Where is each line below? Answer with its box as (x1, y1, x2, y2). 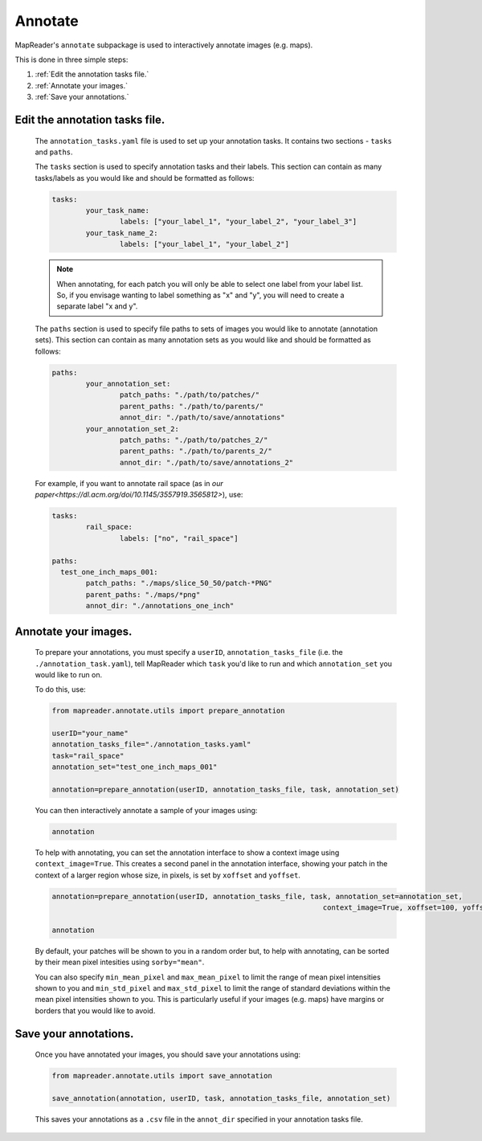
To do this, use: (35, 685, 86, 694)
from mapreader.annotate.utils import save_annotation (51, 1071, 272, 1081)
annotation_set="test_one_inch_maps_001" (51, 763, 218, 771)
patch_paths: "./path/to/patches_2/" (119, 435, 268, 444)
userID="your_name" (51, 729, 129, 738)
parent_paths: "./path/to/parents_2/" (119, 447, 272, 456)
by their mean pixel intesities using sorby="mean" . (35, 957, 205, 967)
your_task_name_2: (85, 228, 158, 237)
